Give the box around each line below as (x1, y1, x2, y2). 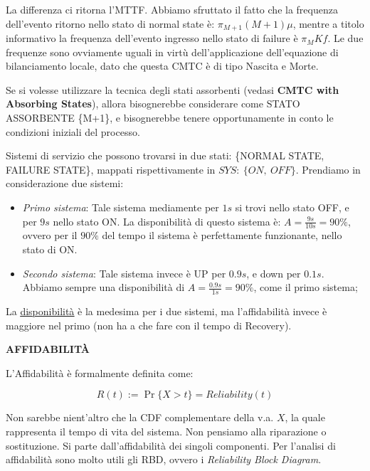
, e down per (246, 265, 301, 280)
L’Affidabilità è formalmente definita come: (6, 365, 194, 380)
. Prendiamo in (295, 162, 361, 176)
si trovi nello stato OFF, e (235, 199, 349, 214)
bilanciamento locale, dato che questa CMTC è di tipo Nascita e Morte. (6, 58, 319, 73)
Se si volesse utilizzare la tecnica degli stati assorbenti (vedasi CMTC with (6, 82, 339, 97)
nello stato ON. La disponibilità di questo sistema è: (53, 213, 281, 228)
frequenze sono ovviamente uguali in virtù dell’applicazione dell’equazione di (6, 44, 339, 59)
